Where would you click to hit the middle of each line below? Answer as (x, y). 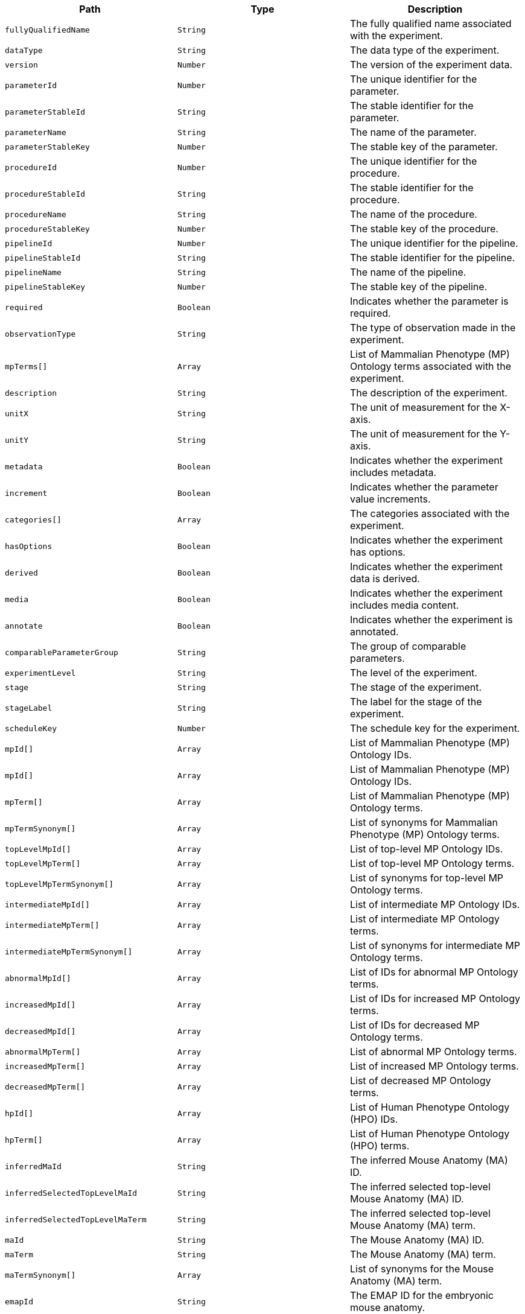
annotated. (374, 632)
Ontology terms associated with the (431, 366)
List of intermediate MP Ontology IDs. (435, 904)
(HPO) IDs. (374, 1119)
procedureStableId (45, 194)
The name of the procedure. (413, 214)
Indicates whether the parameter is (429, 301)
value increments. (390, 499)
